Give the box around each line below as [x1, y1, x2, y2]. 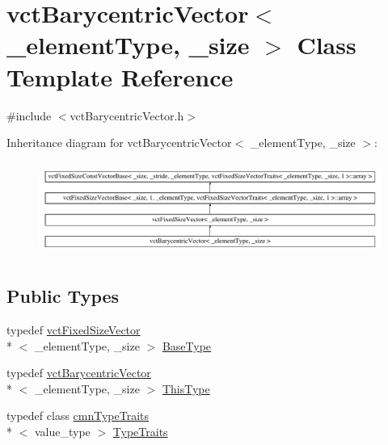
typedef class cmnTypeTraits [6, 407, 150, 424]
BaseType [162, 337, 212, 354]
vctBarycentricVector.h [70, 107, 184, 124]
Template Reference [6, 60, 234, 93]
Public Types [6, 283, 120, 309]
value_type [34, 423, 91, 440]
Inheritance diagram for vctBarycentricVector [6, 134, 232, 151]
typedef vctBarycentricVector [6, 364, 151, 381]
